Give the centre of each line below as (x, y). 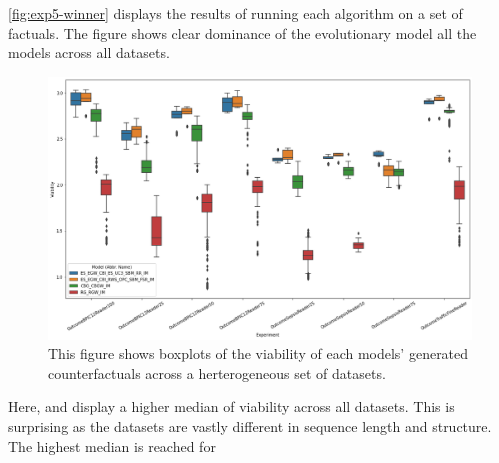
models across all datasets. (89, 52)
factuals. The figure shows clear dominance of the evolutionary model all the (242, 32)
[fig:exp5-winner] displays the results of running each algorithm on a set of (235, 13)
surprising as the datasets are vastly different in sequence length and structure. (250, 426)
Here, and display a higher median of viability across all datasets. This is (231, 406)
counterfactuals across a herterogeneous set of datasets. (217, 372)
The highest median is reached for (112, 445)
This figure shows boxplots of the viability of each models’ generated (258, 353)
